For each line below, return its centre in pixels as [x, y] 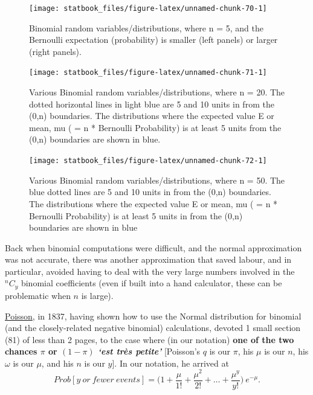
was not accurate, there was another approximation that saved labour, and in [148, 259]
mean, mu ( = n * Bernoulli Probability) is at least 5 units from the [155, 127]
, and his [57, 363]
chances [21, 351]
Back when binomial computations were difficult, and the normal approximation [153, 247]
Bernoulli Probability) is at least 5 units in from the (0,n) [136, 215]
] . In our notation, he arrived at [170, 363]
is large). [97, 295]
